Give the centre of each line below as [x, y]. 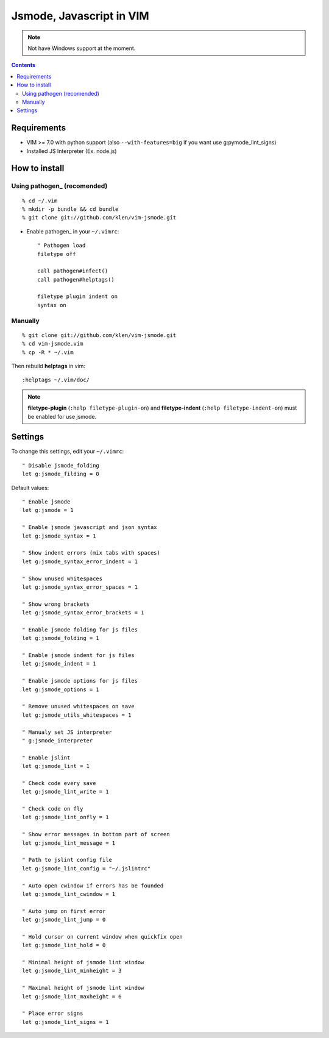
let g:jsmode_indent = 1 [59, 664]
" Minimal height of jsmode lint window [83, 962]
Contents [23, 65]
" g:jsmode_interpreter [58, 740]
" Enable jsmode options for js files [80, 681]
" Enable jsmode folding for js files [80, 630]
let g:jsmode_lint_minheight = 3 [72, 971]
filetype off [57, 254]
